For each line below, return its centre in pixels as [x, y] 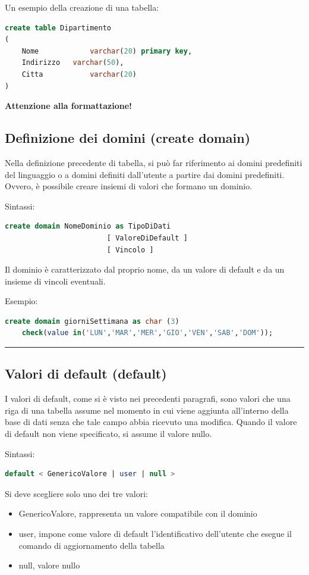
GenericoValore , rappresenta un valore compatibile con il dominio [138, 513]
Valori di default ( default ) [86, 374]
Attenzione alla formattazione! [68, 106]
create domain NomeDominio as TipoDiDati [88, 226]
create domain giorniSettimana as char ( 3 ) [92, 321]
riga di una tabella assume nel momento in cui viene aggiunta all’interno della [147, 410]
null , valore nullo [49, 565]
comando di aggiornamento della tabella [92, 545]
